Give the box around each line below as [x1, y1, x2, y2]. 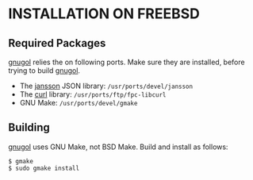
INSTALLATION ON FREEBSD [8, 5, 201, 23]
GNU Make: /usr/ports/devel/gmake [19, 98, 138, 107]
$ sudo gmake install [8, 164, 80, 172]
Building [8, 121, 50, 135]
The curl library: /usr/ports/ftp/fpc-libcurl [19, 90, 167, 99]
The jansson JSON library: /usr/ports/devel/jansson [19, 81, 193, 90]
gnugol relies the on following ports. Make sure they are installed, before [8, 57, 245, 67]
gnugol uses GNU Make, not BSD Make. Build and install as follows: [8, 142, 228, 151]
